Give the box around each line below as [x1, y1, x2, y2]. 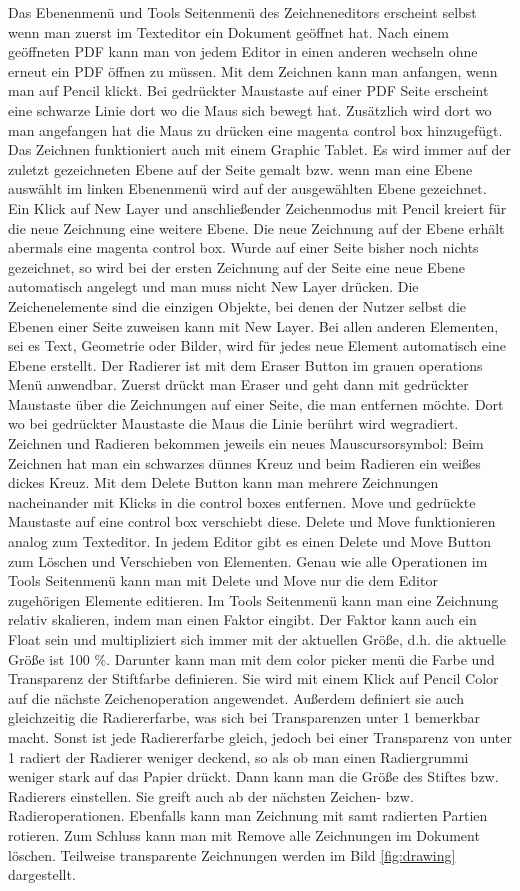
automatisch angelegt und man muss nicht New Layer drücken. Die [8, 276, 419, 297]
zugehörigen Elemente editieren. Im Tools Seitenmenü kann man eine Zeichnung [8, 589, 499, 610]
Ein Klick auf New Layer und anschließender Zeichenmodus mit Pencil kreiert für [8, 197, 507, 218]
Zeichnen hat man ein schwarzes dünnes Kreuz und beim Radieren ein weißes [8, 452, 481, 473]
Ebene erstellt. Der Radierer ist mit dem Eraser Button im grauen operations [8, 354, 483, 375]
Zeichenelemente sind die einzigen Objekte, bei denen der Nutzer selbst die [8, 295, 466, 316]
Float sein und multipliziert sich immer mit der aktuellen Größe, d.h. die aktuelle [8, 629, 507, 649]
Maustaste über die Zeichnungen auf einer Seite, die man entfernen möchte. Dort [8, 393, 504, 414]
